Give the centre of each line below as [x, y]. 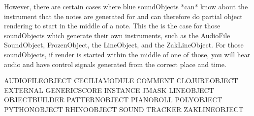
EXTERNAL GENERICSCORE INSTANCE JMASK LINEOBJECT [109, 90]
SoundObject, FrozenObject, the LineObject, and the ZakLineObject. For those [124, 45]
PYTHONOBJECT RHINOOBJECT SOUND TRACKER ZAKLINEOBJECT [124, 109]
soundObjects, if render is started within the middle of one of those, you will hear [127, 54]
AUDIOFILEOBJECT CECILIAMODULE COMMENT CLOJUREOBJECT [121, 81]
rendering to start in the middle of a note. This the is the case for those [112, 26]
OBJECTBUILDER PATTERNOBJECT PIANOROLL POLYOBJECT [113, 100]
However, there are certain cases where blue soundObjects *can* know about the [126, 6]
